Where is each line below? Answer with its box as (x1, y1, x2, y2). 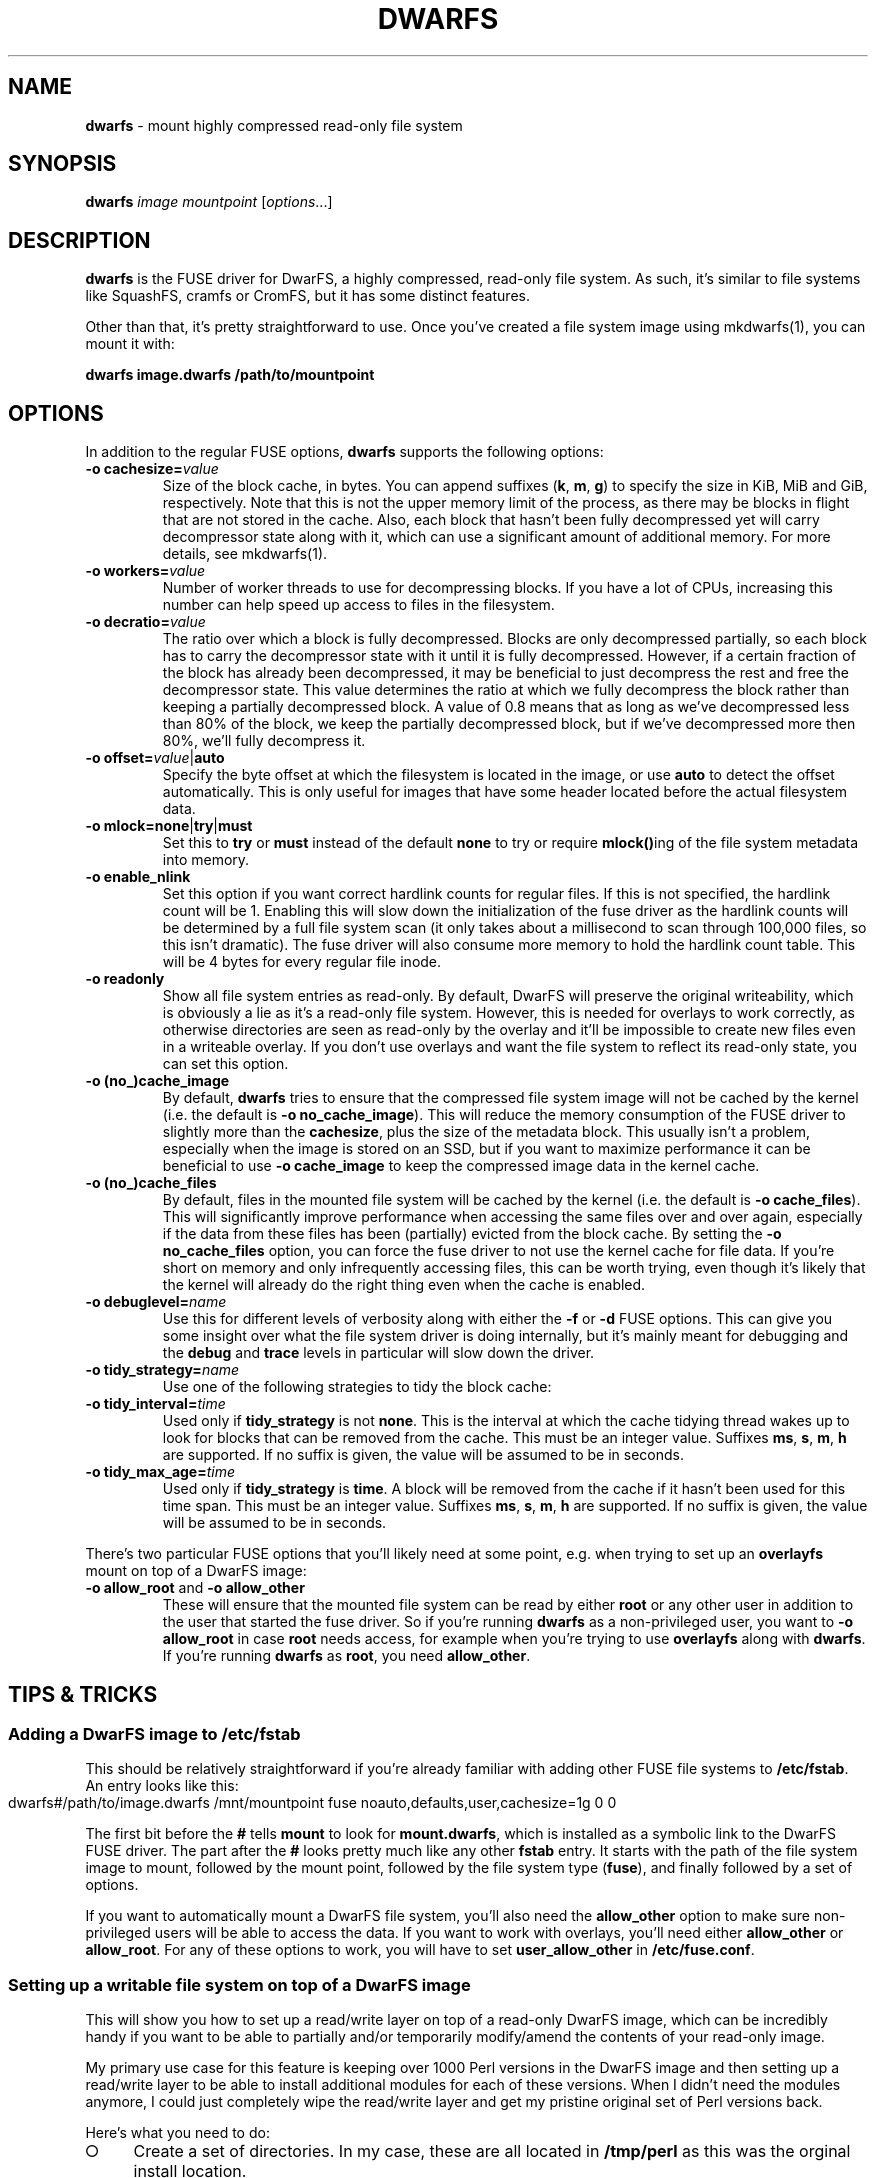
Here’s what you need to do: (85, 2124, 270, 2142)
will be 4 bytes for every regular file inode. (162, 953, 442, 971)
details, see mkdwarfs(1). (162, 545, 328, 563)
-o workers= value (85, 562, 206, 580)
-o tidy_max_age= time (85, 1463, 236, 1481)
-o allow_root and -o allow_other (85, 1579, 305, 1597)
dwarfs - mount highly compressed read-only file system (85, 116, 463, 134)
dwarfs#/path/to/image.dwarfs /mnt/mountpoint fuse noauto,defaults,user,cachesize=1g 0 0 (8, 1794, 617, 1812)
